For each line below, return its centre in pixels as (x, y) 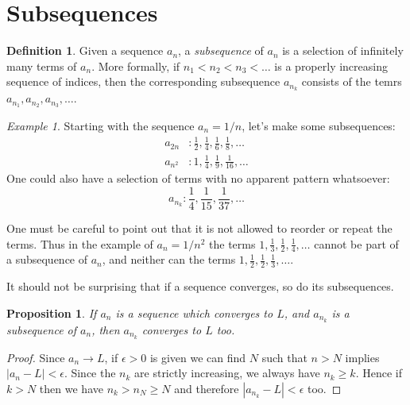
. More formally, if (136, 66)
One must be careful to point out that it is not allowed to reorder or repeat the (199, 228)
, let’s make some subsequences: (319, 126)
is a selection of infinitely (343, 50)
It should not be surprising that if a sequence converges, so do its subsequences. (200, 286)
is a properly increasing (331, 66)
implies (362, 357)
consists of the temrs (352, 81)
